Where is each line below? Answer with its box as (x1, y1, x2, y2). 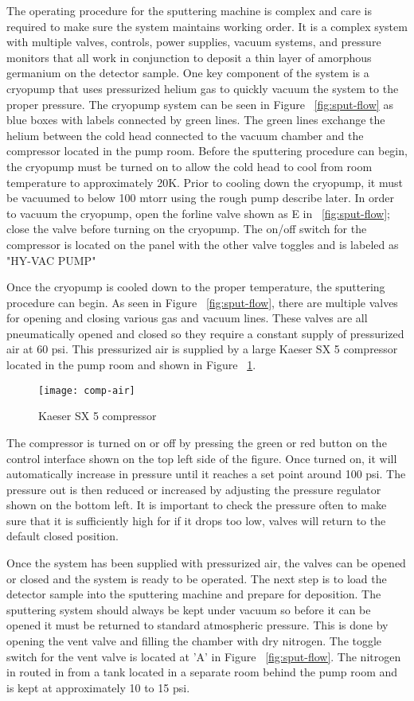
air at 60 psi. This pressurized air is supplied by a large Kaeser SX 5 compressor (6, 341, 398, 357)
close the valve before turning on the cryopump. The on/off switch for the (6, 220, 367, 237)
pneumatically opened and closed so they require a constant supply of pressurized (6, 325, 404, 341)
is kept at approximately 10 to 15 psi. (6, 679, 190, 695)
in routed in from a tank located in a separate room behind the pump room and (6, 664, 398, 680)
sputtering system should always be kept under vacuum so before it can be (6, 601, 371, 617)
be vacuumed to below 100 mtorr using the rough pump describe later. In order (6, 189, 394, 206)
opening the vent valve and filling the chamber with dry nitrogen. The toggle (6, 633, 382, 649)
